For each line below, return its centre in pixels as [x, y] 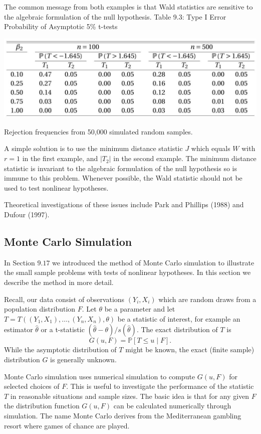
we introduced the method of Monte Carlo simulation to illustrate [153, 262]
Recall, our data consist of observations [64, 299]
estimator [19, 329]
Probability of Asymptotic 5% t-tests [61, 26]
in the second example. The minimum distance [185, 158]
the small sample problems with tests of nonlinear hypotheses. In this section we [127, 272]
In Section [20, 262]
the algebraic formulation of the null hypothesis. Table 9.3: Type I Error [115, 16]
